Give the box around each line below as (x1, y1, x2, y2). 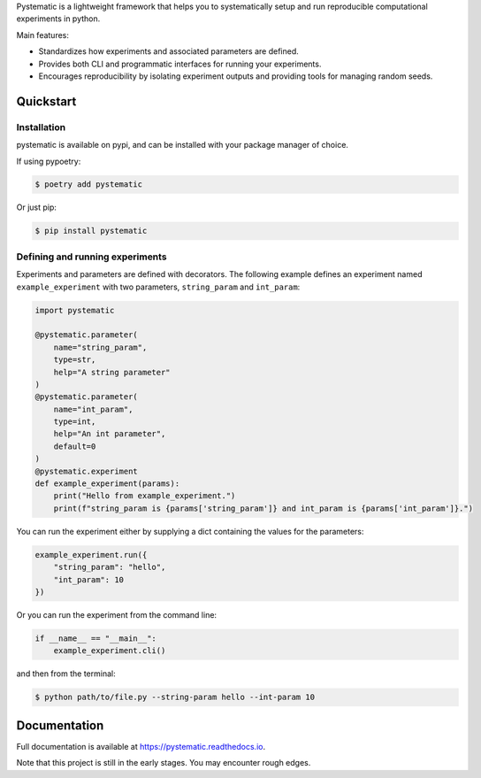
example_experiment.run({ (34, 550, 148, 559)
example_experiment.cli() (53, 646, 166, 656)
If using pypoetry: (16, 156, 81, 166)
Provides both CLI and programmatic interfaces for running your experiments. (38, 58, 322, 69)
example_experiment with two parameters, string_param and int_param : (16, 281, 301, 292)
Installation (16, 120, 66, 133)
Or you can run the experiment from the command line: (16, 609, 217, 620)
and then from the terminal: (16, 668, 116, 679)
